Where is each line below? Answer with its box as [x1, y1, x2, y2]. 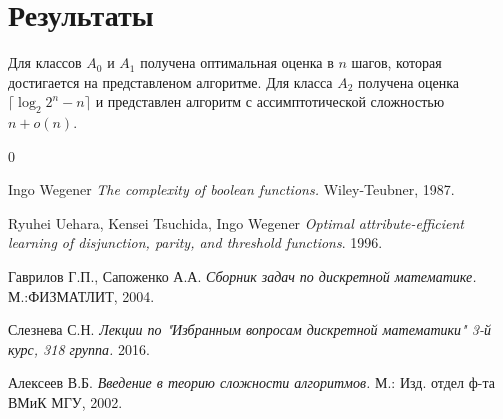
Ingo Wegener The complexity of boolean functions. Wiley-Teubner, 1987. [8, 179, 455, 200]
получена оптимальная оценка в [140, 52, 334, 73]
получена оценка [358, 71, 460, 92]
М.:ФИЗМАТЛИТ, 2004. [8, 285, 155, 306]
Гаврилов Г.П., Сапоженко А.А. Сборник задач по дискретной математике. [8, 266, 477, 287]
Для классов [8, 52, 82, 73]
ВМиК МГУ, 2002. [8, 392, 123, 413]
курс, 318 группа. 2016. [8, 338, 150, 359]
